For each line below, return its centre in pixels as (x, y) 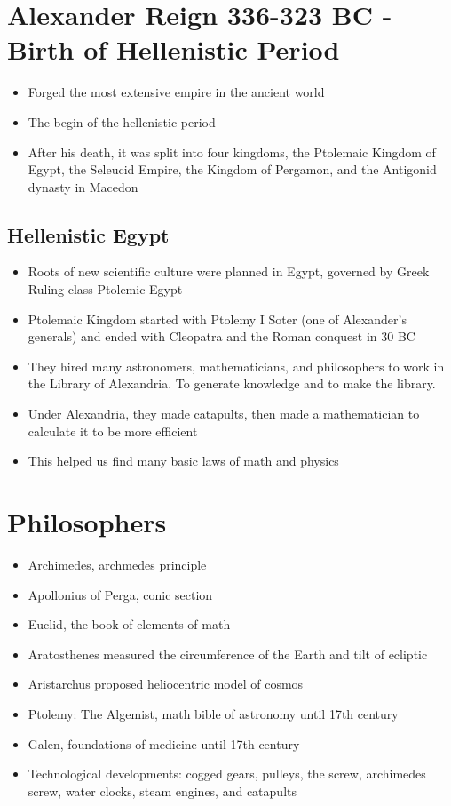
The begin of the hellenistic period (122, 121)
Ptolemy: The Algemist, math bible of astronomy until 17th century (213, 713)
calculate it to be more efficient (113, 431)
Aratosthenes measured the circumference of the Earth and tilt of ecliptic (228, 654)
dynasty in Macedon (83, 186)
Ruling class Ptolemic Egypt (105, 289)
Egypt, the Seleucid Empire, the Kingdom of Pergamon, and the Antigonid (232, 169)
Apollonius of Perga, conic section (120, 594)
